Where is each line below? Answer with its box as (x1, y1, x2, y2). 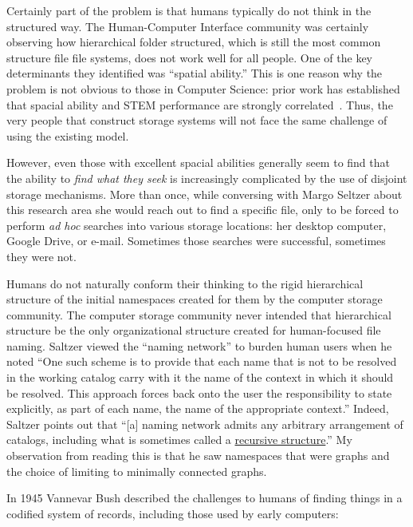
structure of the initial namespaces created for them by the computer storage (6, 291, 383, 307)
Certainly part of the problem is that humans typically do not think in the (6, 2, 372, 18)
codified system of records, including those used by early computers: (6, 505, 339, 521)
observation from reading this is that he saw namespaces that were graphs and (6, 447, 390, 464)
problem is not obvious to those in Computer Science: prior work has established (6, 80, 400, 97)
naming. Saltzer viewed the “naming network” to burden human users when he (6, 337, 392, 354)
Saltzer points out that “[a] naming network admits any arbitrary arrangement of (6, 415, 403, 432)
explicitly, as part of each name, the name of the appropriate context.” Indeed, (6, 400, 389, 417)
